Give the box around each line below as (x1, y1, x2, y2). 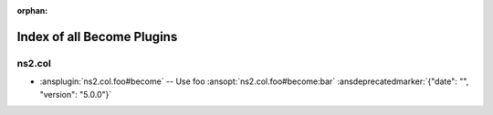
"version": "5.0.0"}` (39, 89, 112, 99)
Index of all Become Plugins (16, 28, 178, 45)
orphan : (16, 5, 48, 16)
